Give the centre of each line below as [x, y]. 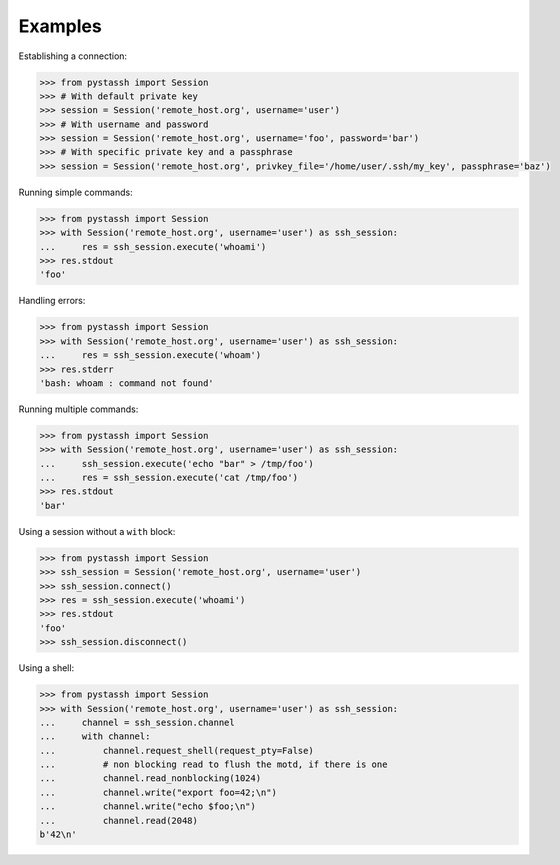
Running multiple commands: [78, 409]
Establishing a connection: [73, 56]
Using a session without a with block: [97, 531]
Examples [60, 26]
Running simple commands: [76, 192]
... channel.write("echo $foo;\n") [148, 806]
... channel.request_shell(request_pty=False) [176, 750]
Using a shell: [46, 668]
